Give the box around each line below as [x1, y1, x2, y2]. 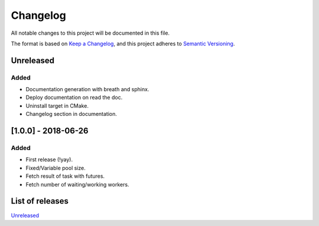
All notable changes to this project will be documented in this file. [11, 29, 170, 36]
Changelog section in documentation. [25, 111, 118, 118]
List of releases [11, 196, 69, 206]
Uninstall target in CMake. [25, 102, 89, 109]
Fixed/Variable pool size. [25, 164, 86, 171]
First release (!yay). [25, 156, 73, 163]
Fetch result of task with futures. [25, 172, 105, 180]
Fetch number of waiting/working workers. [25, 181, 129, 188]
